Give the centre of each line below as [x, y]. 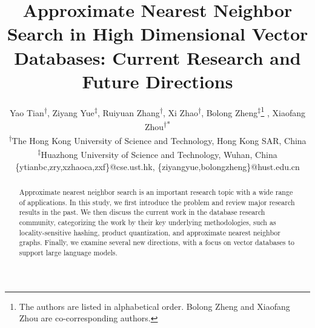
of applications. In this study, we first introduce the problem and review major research [157, 202]
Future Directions [157, 81]
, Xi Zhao [181, 112]
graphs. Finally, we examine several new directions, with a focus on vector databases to [157, 242]
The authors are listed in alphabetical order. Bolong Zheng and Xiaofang [154, 306]
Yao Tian [27, 112]
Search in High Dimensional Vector [157, 34]
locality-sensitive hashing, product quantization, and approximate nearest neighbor [150, 232]
